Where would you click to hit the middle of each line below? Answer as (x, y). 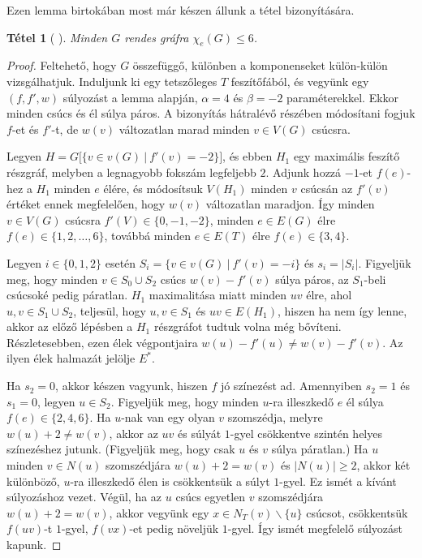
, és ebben (248, 156)
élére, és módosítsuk (153, 188)
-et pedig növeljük (174, 528)
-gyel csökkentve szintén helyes (306, 433)
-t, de (65, 129)
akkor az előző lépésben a (70, 326)
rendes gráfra (157, 37)
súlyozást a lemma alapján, (130, 97)
